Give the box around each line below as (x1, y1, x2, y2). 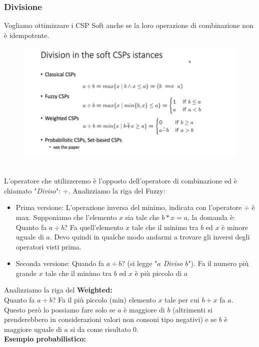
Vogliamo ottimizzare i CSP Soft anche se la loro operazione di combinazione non (4, 20, 253, 30)
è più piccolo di (134, 267, 182, 278)
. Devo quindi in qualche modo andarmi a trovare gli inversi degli (49, 231, 250, 242)
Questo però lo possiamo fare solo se (4, 304, 115, 314)
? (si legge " (121, 258, 157, 268)
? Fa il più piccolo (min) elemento (52, 294, 156, 305)
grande (15, 267, 37, 278)
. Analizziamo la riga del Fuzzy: (68, 185, 165, 195)
